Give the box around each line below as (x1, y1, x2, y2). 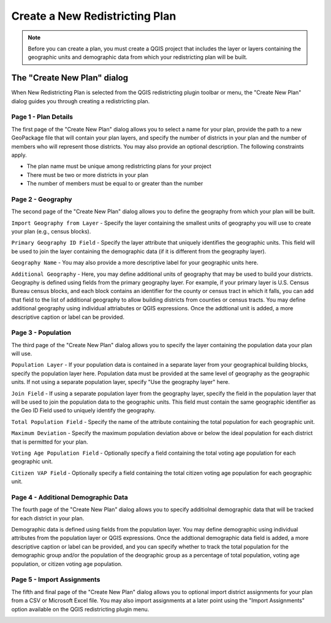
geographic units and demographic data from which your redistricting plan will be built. (28, 53, 248, 61)
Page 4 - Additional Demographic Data (11, 493, 128, 501)
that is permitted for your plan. (11, 438, 88, 445)
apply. (11, 151, 27, 159)
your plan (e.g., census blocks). (11, 228, 91, 235)
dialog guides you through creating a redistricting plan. (11, 97, 150, 104)
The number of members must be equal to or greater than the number (26, 180, 204, 187)
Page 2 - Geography (11, 195, 72, 203)
